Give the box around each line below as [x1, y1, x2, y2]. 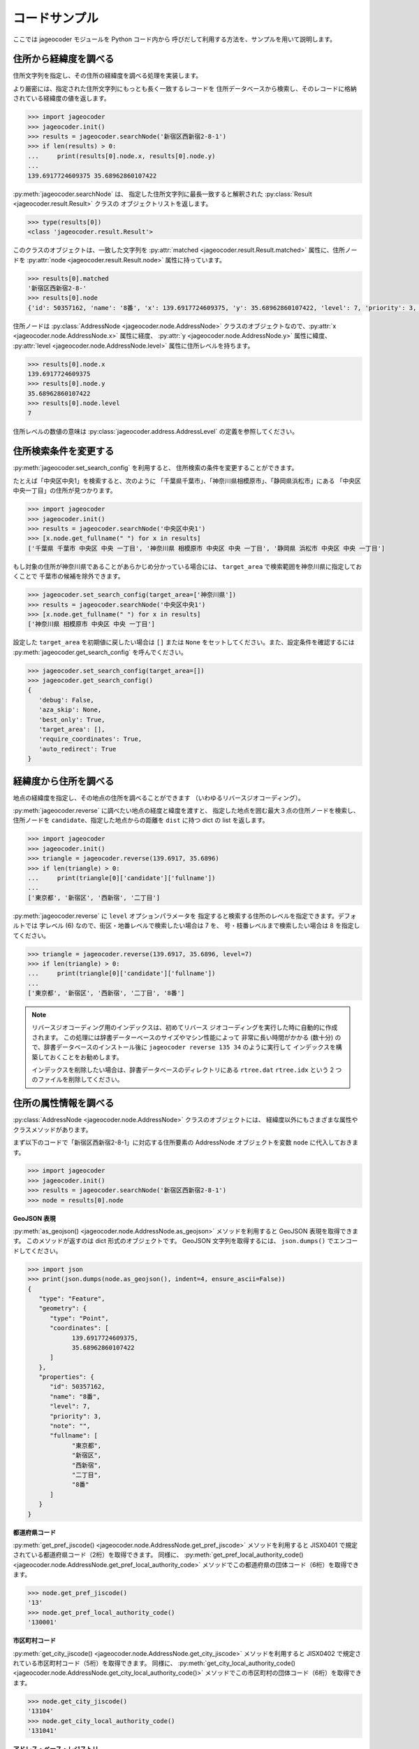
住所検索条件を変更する [13, 445, 115, 458]
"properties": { [38, 1373, 94, 1381]
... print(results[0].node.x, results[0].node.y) [27, 152, 216, 160]
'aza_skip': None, [38, 706, 102, 714]
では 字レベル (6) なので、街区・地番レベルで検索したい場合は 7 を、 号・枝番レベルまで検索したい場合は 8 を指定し [24, 921, 360, 930]
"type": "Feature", [38, 1294, 105, 1303]
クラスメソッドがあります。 [13, 1125, 92, 1133]
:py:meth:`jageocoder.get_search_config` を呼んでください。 [13, 648, 188, 656]
